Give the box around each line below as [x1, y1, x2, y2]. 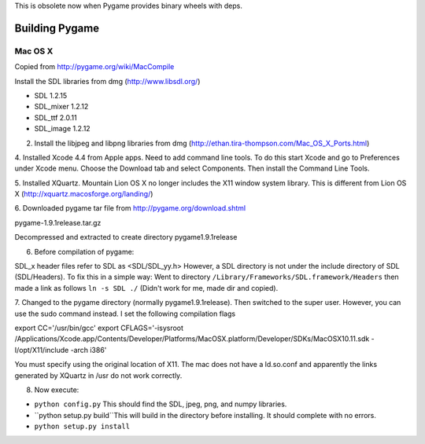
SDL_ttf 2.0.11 [34, 112, 78, 122]
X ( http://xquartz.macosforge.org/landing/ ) [14, 189, 153, 199]
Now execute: [34, 385, 79, 394]
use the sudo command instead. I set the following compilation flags [14, 309, 236, 318]
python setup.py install [34, 422, 130, 431]
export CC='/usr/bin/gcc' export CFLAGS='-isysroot [14, 323, 184, 332]
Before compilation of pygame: [34, 247, 135, 256]
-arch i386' [70, 345, 107, 354]
